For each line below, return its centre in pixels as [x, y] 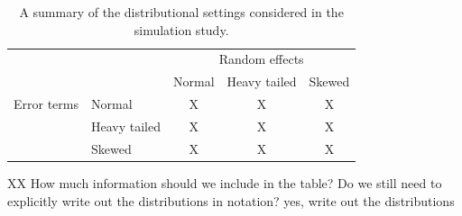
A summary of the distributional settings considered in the [181, 12]
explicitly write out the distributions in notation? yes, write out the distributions [231, 200]
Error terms [46, 104]
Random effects [261, 59]
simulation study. [181, 29]
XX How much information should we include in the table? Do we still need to [225, 182]
